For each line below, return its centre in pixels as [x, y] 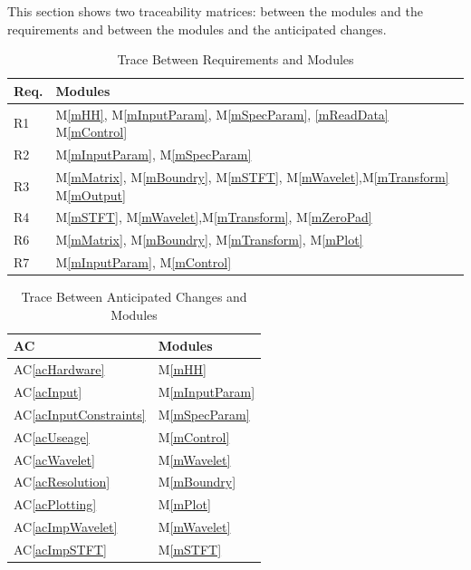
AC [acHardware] [59, 369]
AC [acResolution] [62, 482]
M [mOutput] [91, 194]
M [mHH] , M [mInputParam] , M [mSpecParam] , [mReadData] [222, 114]
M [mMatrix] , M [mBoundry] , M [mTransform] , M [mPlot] [209, 240]
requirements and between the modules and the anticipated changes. [197, 29]
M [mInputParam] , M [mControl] [144, 262]
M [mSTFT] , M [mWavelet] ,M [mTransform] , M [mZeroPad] [214, 217]
